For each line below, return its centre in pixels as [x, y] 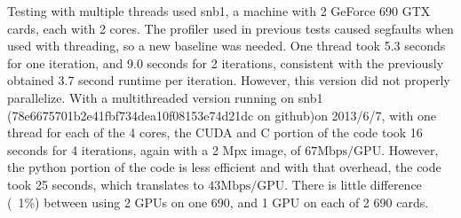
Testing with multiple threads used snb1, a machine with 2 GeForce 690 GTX [219, 11]
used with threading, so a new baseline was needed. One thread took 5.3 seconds [227, 46]
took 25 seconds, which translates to [106, 184]
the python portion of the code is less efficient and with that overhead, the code [224, 167]
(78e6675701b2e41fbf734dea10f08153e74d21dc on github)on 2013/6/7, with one [222, 115]
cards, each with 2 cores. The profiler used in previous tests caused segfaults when [230, 28]
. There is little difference [353, 184]
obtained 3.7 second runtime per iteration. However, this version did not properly [229, 80]
